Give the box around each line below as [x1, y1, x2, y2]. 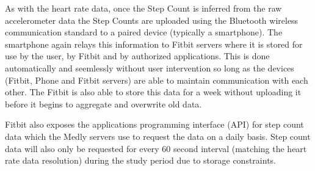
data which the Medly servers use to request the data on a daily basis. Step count [5, 129, 311, 142]
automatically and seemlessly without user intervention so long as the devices [5, 61, 294, 74]
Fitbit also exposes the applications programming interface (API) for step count [5, 118, 304, 131]
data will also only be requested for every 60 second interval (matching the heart [5, 142, 307, 155]
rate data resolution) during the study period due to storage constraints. [5, 154, 276, 167]
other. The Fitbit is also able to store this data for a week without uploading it [5, 85, 302, 98]
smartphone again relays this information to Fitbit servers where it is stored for [5, 37, 303, 50]
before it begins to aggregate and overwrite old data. [5, 97, 202, 110]
